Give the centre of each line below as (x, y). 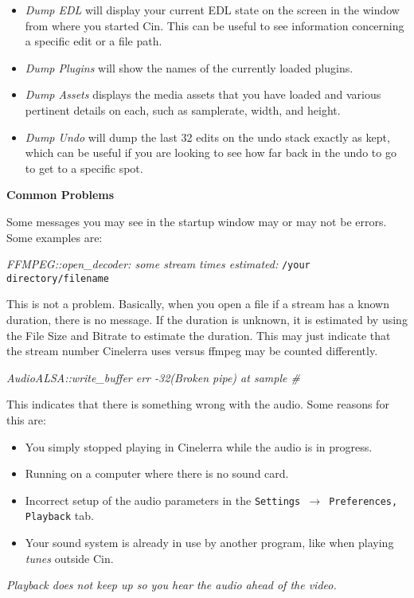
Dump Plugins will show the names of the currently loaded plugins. (189, 67)
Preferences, (363, 501)
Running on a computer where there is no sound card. (157, 473)
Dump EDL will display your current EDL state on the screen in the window (212, 10)
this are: (26, 420)
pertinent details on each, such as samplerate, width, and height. (183, 109)
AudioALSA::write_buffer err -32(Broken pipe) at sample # (153, 377)
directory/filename (58, 278)
